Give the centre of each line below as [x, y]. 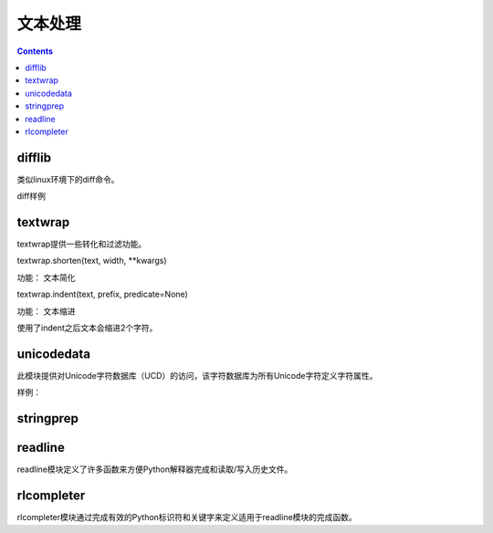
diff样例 [31, 196]
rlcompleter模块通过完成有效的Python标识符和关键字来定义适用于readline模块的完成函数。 [187, 517]
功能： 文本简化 [46, 277]
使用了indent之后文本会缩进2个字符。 [87, 328]
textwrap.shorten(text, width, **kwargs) [92, 261]
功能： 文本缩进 [46, 311]
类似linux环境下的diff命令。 [68, 179]
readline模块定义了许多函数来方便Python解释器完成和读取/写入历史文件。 [155, 469]
